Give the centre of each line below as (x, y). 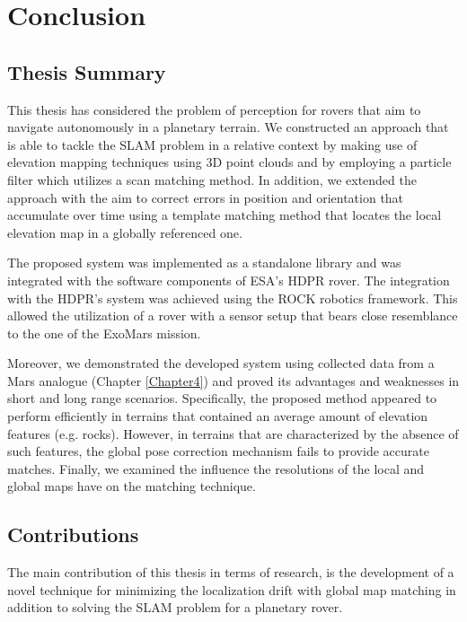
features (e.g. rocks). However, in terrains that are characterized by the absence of (233, 433)
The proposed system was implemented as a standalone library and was (204, 263)
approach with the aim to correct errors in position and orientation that (206, 197)
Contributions (73, 534)
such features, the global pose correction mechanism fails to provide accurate (218, 451)
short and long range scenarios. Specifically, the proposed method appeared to (222, 398)
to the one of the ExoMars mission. (104, 333)
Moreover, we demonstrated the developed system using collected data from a (221, 363)
